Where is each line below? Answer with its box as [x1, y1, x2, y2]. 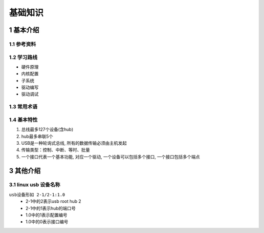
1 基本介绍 [9, 26, 40, 34]
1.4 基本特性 [9, 116, 38, 123]
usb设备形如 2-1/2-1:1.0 [9, 192, 66, 197]
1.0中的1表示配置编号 [25, 212, 67, 218]
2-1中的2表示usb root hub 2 [25, 198, 82, 204]
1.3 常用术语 [9, 103, 38, 110]
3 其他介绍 [9, 166, 41, 175]
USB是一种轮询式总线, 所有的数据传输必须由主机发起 [21, 140, 127, 146]
